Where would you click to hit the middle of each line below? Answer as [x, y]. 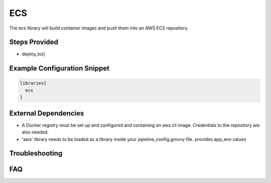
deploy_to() [33, 54]
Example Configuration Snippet [59, 68]
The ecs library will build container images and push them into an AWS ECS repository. [99, 28]
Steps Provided [34, 42]
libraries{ [33, 83]
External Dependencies [47, 113]
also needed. [35, 132]
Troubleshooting [36, 153]
